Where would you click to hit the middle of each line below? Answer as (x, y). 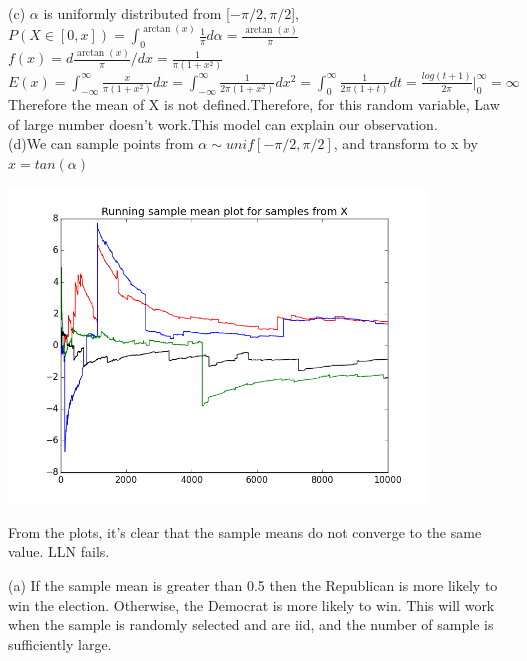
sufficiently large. (60, 643)
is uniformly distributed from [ (137, 13)
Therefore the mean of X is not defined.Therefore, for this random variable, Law (254, 104)
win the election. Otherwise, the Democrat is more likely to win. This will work (251, 604)
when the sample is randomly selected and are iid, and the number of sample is (251, 624)
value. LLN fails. (59, 551)
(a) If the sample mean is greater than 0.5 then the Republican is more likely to (253, 585)
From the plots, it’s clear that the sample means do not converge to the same (245, 531)
